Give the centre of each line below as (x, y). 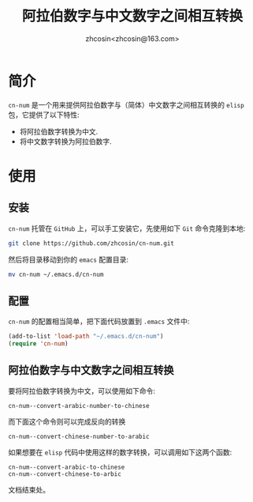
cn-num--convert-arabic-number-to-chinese (79, 406)
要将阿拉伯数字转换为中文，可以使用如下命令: (82, 391)
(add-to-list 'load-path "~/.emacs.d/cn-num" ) (86, 337)
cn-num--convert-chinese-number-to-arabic (79, 436)
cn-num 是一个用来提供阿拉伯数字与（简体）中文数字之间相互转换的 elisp (126, 104)
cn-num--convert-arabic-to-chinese (67, 467)
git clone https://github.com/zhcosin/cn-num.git (91, 243)
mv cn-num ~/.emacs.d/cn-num (56, 274)
